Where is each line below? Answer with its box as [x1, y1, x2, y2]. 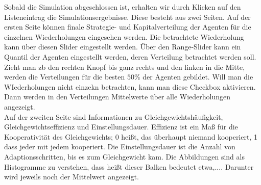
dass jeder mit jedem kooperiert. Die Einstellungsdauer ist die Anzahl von [4, 141, 235, 152]
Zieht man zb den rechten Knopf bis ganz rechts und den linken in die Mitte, [4, 61, 245, 72]
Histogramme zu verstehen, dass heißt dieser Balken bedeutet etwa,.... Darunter [4, 161, 254, 172]
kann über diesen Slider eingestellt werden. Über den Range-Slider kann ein [4, 41, 241, 52]
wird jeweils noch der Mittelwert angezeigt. [4, 171, 139, 182]
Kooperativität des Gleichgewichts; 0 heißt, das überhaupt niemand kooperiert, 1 [4, 131, 257, 142]
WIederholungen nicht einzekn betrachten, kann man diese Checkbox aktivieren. [4, 81, 256, 92]
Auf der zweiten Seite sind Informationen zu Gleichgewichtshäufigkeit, [4, 111, 223, 122]
